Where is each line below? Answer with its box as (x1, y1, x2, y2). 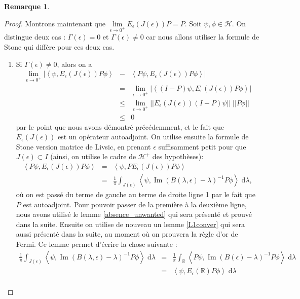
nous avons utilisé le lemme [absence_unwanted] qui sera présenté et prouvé (16, 209, 252, 219)
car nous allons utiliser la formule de (146, 31, 259, 42)
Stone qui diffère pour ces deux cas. (4, 41, 115, 52)
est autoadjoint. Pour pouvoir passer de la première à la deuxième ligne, (23, 199, 247, 209)
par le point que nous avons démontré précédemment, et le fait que (16, 121, 224, 132)
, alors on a (57, 58, 92, 69)
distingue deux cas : (4, 31, 66, 42)
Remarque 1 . (4, 1, 50, 11)
